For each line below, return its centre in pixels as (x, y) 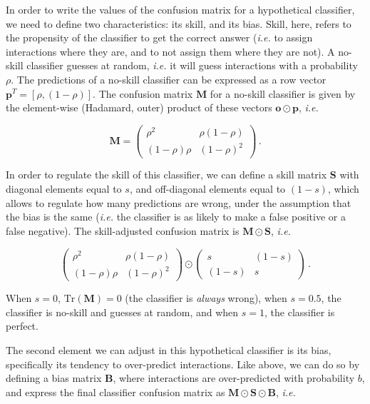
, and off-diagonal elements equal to (207, 189)
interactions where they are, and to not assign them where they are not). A (170, 51)
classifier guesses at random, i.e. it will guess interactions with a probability (192, 65)
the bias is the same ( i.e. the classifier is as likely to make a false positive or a (176, 217)
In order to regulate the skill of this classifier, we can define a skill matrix (166, 175)
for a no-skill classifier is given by (283, 93)
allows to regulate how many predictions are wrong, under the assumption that (179, 202)
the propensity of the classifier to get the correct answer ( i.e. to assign (159, 37)
